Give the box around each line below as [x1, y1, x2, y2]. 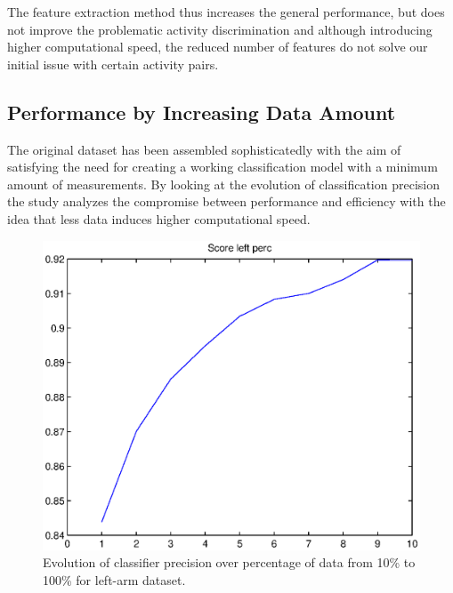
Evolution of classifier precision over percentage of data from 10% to [43, 553, 416, 572]
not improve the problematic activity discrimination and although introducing [7, 20, 433, 38]
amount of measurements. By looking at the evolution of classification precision [7, 174, 440, 193]
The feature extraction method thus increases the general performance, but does [7, 3, 445, 20]
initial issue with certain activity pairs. [7, 54, 219, 73]
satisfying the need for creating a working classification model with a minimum [7, 157, 438, 176]
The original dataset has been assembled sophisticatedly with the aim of [7, 140, 401, 158]
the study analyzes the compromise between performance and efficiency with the [7, 192, 446, 211]
